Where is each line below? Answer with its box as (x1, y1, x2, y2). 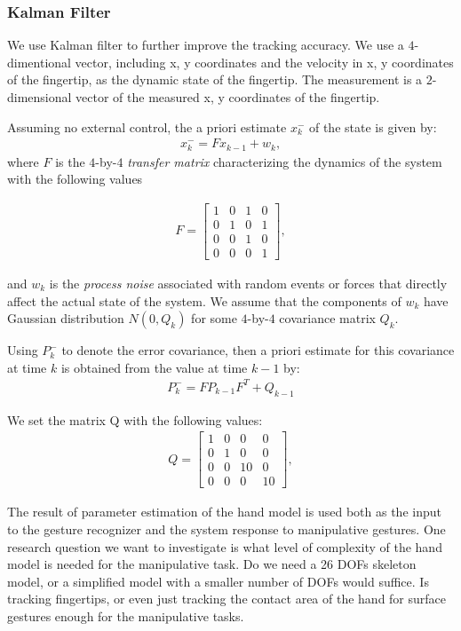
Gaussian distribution (7, 309, 124, 327)
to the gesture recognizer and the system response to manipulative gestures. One (7, 520, 446, 539)
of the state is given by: (308, 117, 437, 136)
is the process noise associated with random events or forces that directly (49, 274, 448, 293)
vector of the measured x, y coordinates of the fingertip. (76, 88, 380, 106)
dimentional (7, 52, 71, 71)
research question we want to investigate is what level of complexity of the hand (7, 537, 442, 556)
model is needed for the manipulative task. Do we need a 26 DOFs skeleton (7, 555, 417, 573)
